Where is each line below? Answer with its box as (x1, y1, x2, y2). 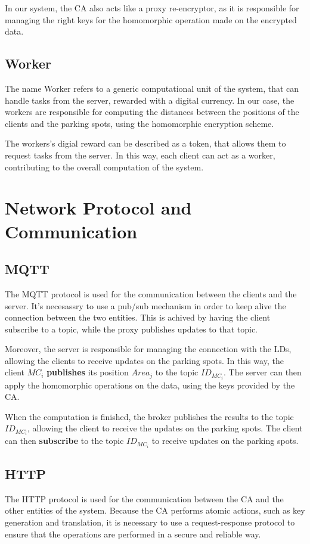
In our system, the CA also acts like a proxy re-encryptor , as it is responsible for (5, 2, 299, 14)
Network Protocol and (5, 195, 192, 220)
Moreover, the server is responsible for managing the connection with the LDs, (5, 343, 292, 355)
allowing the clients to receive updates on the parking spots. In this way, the (5, 354, 284, 366)
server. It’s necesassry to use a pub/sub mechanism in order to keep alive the (5, 299, 286, 312)
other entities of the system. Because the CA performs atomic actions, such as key (5, 504, 305, 517)
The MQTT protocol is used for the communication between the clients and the (5, 287, 297, 300)
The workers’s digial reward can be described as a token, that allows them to (5, 137, 286, 150)
